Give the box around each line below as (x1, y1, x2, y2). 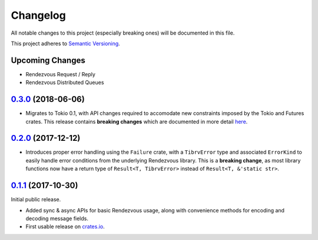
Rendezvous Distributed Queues (25, 79, 104, 86)
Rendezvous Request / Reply (25, 70, 95, 77)
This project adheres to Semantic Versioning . (11, 40, 120, 47)
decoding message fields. (25, 215, 88, 222)
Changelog (11, 9, 66, 22)
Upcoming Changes (11, 55, 85, 65)
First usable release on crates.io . (25, 223, 105, 230)
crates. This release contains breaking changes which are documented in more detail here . (25, 118, 248, 125)
